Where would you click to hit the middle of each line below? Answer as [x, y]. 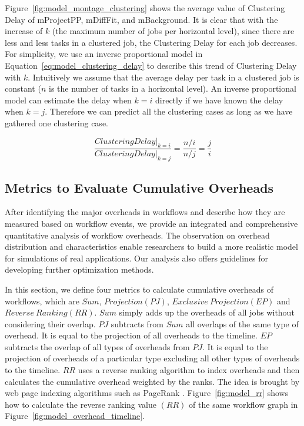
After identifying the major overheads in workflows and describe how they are [145, 212]
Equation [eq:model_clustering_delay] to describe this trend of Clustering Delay [151, 65]
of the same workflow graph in [243, 404]
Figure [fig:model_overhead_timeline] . [75, 416]
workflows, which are [42, 301]
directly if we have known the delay [219, 100]
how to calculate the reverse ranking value [81, 404]
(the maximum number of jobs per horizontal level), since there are [173, 31]
